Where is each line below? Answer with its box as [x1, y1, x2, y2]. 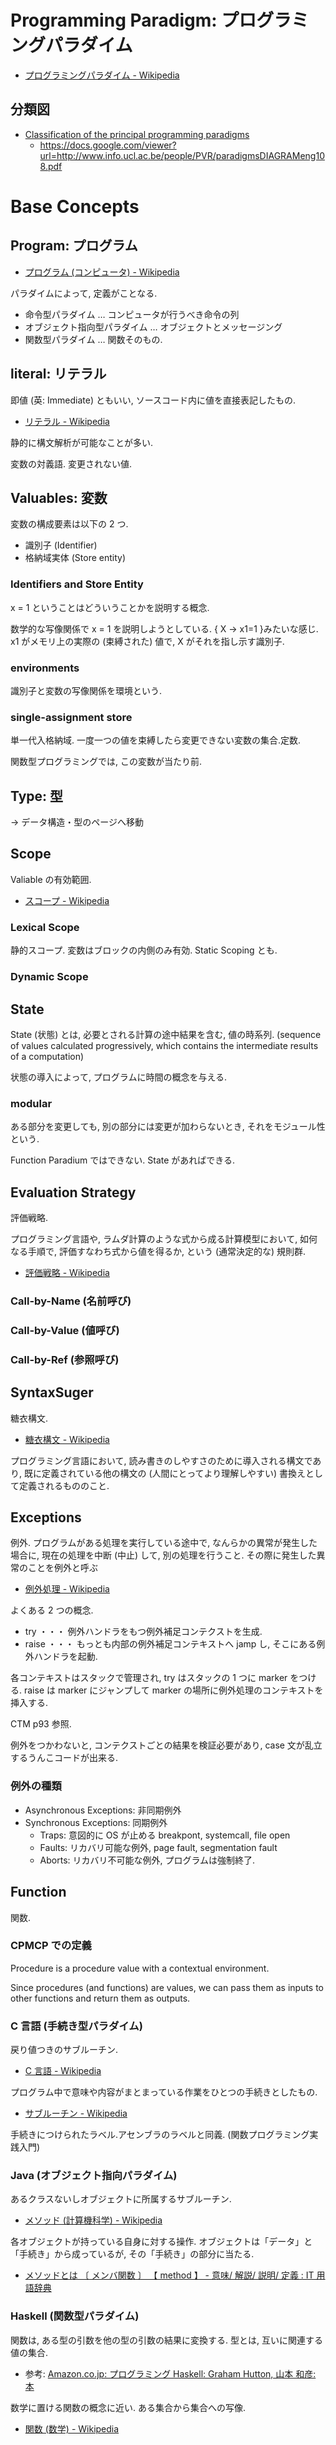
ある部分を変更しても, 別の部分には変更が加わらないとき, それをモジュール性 [10, 1121, 326, 1133]
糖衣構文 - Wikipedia [24, 1433, 110, 1445]
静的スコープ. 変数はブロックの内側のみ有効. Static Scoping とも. [10, 944, 278, 956]
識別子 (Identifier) [24, 539, 98, 551]
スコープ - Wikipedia [24, 894, 110, 906]
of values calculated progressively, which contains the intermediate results [10, 1039, 319, 1051]
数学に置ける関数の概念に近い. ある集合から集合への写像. [10, 2401, 247, 2413]
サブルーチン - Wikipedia [24, 2107, 128, 2120]
